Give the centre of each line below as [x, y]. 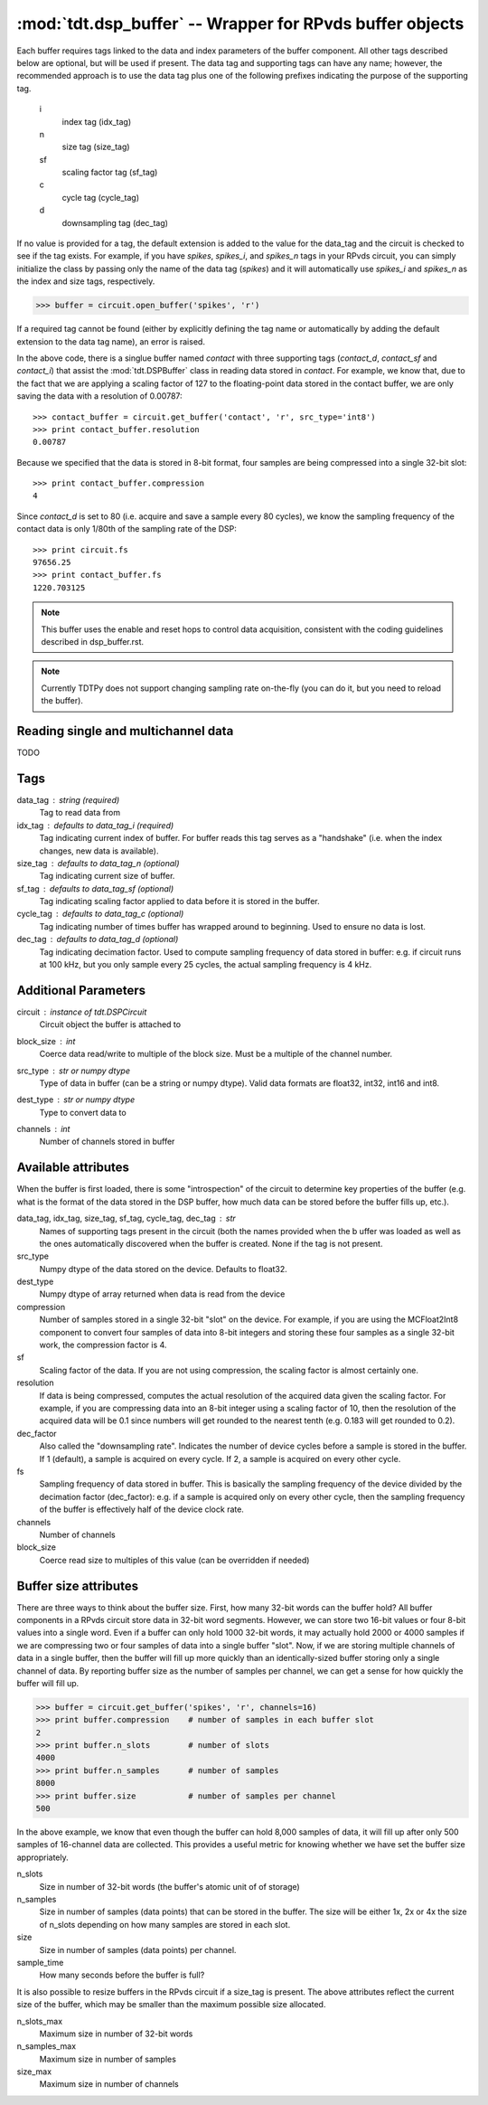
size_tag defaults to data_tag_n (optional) [98, 863]
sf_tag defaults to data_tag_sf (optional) [95, 888]
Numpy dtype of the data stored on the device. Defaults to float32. [164, 1269]
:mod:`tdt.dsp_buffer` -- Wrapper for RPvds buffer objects [240, 24]
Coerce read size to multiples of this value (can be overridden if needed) [174, 1560]
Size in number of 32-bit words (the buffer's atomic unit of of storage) [169, 1886]
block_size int [46, 1041]
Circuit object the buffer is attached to [110, 1024]
